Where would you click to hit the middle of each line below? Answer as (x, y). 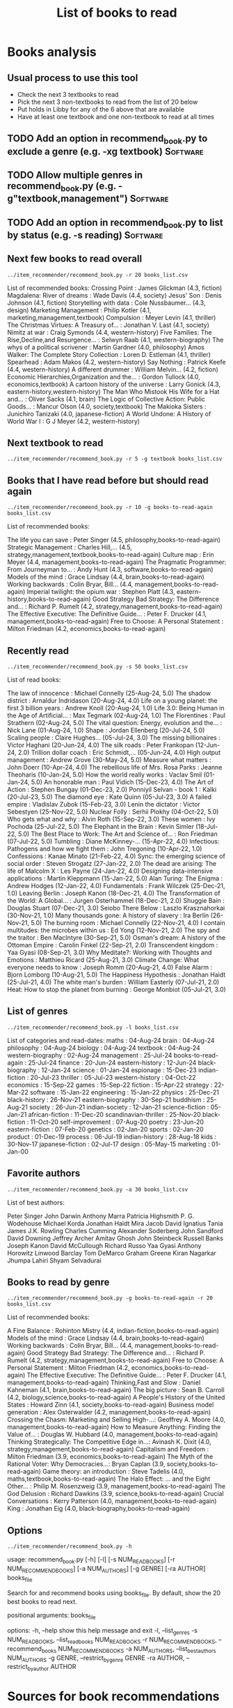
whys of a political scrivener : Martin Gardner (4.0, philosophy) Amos (106, 347)
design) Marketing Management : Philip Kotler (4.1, (79, 310)
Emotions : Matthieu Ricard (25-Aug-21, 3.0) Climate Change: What (103, 959)
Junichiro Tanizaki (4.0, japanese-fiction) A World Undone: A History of (109, 413)
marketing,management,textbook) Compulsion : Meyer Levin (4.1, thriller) (112, 317)
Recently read (38, 651)
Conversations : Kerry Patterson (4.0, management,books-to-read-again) (112, 1501)
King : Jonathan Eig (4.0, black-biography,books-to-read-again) (99, 1509)
